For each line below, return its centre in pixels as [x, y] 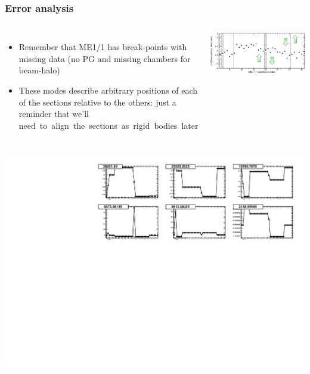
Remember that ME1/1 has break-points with [103, 47]
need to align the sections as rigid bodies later [108, 125]
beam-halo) [39, 70]
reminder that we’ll [54, 114]
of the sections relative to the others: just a [97, 102]
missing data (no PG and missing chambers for [105, 58]
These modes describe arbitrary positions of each [108, 90]
